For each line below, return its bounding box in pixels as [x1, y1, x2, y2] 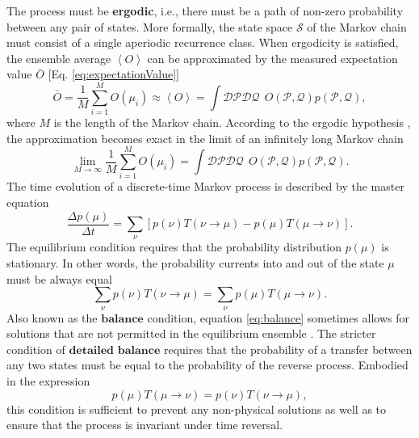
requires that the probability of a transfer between [163, 340, 413, 357]
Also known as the [6, 309, 98, 326]
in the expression [6, 373, 90, 389]
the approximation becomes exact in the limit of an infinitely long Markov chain [6, 129, 404, 146]
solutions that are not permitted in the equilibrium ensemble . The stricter [6, 325, 376, 342]
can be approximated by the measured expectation [147, 49, 398, 66]
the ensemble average [6, 49, 111, 66]
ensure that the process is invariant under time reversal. [6, 416, 283, 433]
